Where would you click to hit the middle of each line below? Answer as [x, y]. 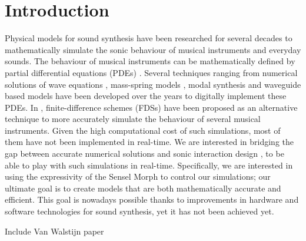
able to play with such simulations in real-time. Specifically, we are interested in [149, 165]
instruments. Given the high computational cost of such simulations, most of [143, 130]
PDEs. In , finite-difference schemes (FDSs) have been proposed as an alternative [151, 107]
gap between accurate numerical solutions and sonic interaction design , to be [144, 153]
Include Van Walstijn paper [54, 231]
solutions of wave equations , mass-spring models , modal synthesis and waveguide [153, 84]
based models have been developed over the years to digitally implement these [146, 96]
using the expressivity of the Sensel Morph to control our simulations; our [138, 176]
